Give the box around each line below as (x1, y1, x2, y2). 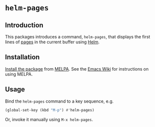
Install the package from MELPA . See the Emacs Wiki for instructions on (5, 66, 149, 72)
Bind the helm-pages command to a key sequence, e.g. (5, 98, 114, 104)
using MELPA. (5, 71, 33, 77)
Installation (5, 53, 40, 61)
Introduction (5, 21, 44, 29)
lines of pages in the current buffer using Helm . (5, 39, 100, 45)
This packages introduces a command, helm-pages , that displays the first (5, 34, 151, 39)
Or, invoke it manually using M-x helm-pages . (5, 116, 93, 122)
